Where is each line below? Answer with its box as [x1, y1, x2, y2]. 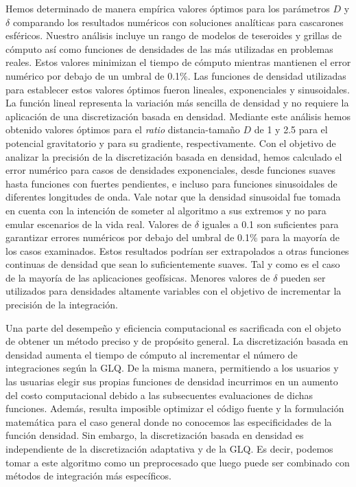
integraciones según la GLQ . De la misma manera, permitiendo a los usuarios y [5, 361, 339, 375]
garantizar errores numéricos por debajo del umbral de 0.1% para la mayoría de [5, 230, 340, 245]
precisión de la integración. [5, 297, 118, 312]
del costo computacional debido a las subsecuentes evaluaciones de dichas [5, 387, 313, 402]
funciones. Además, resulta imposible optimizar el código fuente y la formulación [5, 401, 344, 416]
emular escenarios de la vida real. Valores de [5, 216, 192, 231]
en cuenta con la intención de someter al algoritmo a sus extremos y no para [5, 203, 327, 217]
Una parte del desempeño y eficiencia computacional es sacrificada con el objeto [5, 320, 342, 335]
